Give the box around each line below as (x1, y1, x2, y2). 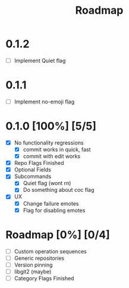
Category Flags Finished (14, 274, 74, 281)
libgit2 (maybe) (14, 268, 52, 275)
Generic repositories (14, 255, 65, 262)
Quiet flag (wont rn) (23, 180, 71, 187)
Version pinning (14, 261, 53, 268)
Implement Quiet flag (14, 57, 66, 64)
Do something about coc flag (23, 186, 95, 194)
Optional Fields (14, 166, 52, 173)
